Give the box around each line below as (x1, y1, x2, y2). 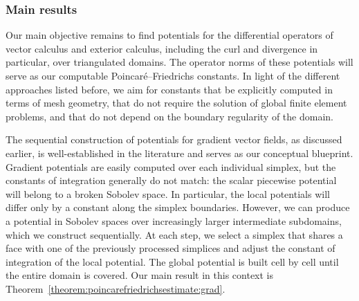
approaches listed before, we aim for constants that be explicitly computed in (6, 82, 333, 96)
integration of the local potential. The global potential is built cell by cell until (6, 254, 339, 268)
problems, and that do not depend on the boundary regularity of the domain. (6, 109, 333, 123)
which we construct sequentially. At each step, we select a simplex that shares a (6, 227, 343, 241)
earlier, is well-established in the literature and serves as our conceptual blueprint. (6, 145, 353, 160)
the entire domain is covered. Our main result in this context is (6, 268, 274, 282)
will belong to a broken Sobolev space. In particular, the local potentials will (6, 186, 330, 201)
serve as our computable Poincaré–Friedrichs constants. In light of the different (6, 69, 340, 82)
